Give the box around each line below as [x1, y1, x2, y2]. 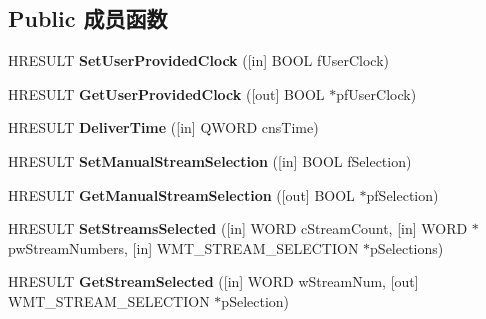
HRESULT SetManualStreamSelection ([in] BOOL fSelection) [8, 150, 412, 171]
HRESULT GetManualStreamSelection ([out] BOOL [8, 184, 355, 205]
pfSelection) [366, 184, 439, 205]
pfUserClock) [336, 83, 417, 104]
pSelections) [370, 237, 444, 258]
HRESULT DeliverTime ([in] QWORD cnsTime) [8, 117, 319, 138]
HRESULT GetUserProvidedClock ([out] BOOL [8, 83, 325, 104]
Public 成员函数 [8, 3, 168, 34]
